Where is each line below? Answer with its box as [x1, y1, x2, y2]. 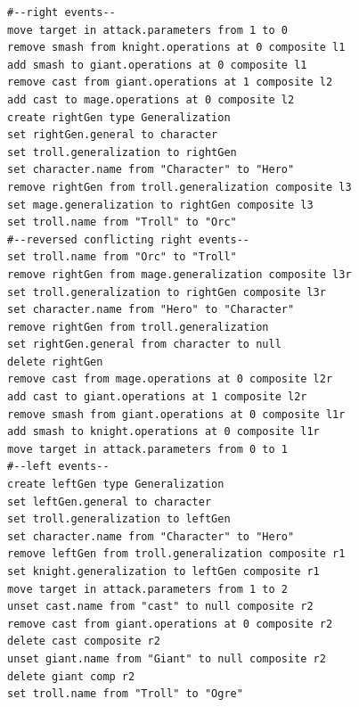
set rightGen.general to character [7, 128, 218, 142]
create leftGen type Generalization [7, 478, 224, 491]
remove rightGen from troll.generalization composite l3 [7, 180, 352, 193]
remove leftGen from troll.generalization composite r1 [7, 547, 346, 561]
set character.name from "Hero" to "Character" [7, 303, 295, 317]
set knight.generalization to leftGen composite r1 [7, 565, 320, 578]
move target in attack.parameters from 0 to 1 [7, 442, 288, 456]
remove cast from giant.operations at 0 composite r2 [7, 617, 333, 630]
